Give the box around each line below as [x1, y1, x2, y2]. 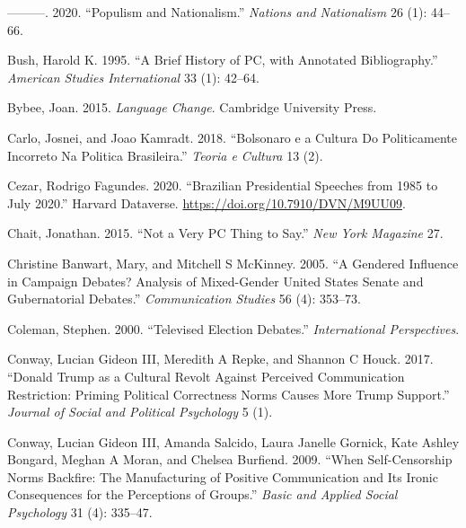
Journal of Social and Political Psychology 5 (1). [7, 402, 273, 421]
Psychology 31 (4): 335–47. [7, 503, 153, 522]
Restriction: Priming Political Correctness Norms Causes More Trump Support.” [7, 384, 450, 403]
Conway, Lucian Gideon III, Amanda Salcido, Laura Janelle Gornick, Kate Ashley [7, 432, 460, 451]
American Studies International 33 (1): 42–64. [7, 67, 259, 86]
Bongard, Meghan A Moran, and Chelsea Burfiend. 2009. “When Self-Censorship [7, 450, 453, 469]
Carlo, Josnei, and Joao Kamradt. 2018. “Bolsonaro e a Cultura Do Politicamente [7, 128, 458, 146]
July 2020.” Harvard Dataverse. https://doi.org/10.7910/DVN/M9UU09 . [7, 193, 406, 212]
